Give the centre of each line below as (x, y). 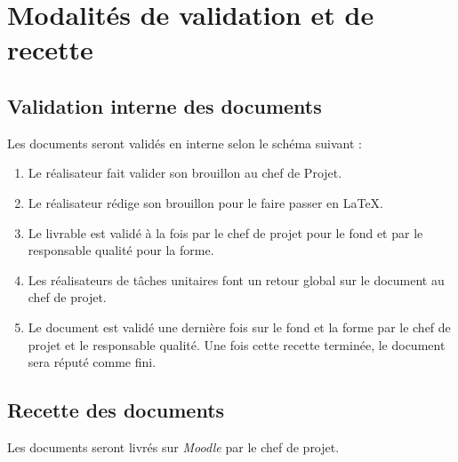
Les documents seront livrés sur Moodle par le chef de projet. (173, 446)
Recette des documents (116, 410)
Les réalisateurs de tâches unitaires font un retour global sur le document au (236, 279)
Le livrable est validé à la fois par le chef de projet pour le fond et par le (225, 232)
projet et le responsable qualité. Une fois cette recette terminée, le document (237, 344)
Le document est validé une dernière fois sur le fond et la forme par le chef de (239, 327)
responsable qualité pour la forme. (121, 250)
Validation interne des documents (165, 105)
